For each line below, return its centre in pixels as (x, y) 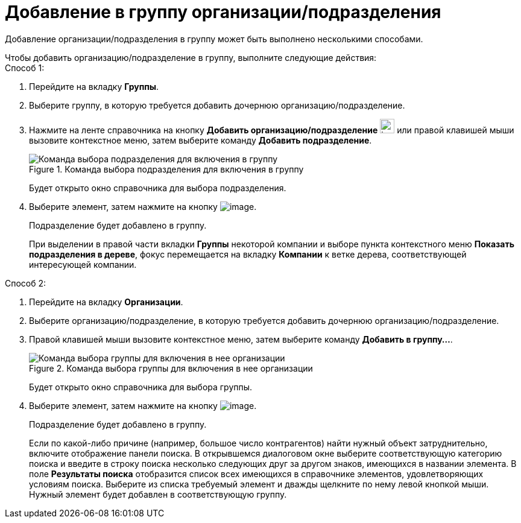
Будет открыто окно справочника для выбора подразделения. (158, 188)
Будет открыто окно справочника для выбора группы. (141, 387)
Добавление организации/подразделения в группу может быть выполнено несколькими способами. (214, 39)
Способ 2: (26, 283)
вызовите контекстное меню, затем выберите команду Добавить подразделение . (201, 140)
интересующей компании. (83, 264)
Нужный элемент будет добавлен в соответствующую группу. (158, 494)
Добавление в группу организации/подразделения (223, 12)
